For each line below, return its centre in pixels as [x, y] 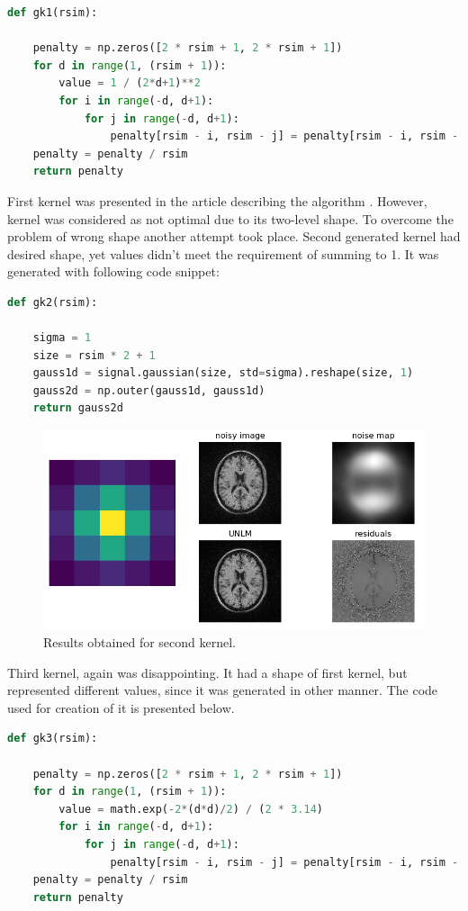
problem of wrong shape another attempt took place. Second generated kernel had [234, 236]
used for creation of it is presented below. [121, 707]
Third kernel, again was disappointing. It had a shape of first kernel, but [207, 672]
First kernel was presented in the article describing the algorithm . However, [217, 200]
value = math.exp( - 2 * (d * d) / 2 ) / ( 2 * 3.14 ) [191, 809]
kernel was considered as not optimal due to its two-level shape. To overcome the [230, 218]
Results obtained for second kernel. [140, 642]
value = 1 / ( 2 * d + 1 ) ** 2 [130, 83]
